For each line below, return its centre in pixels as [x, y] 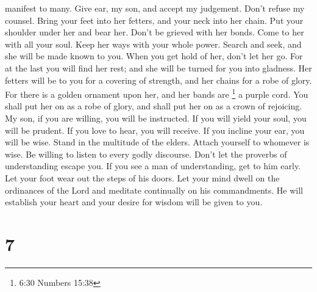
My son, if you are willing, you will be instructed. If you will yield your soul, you [156, 118]
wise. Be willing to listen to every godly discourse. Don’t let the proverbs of [146, 154]
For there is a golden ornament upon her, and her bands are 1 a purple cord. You [157, 93]
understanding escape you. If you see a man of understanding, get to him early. [153, 166]
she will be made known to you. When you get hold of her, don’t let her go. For [154, 56]
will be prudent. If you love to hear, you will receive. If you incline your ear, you [155, 130]
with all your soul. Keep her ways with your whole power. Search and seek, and [153, 44]
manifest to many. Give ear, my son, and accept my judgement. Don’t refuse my [155, 8]
